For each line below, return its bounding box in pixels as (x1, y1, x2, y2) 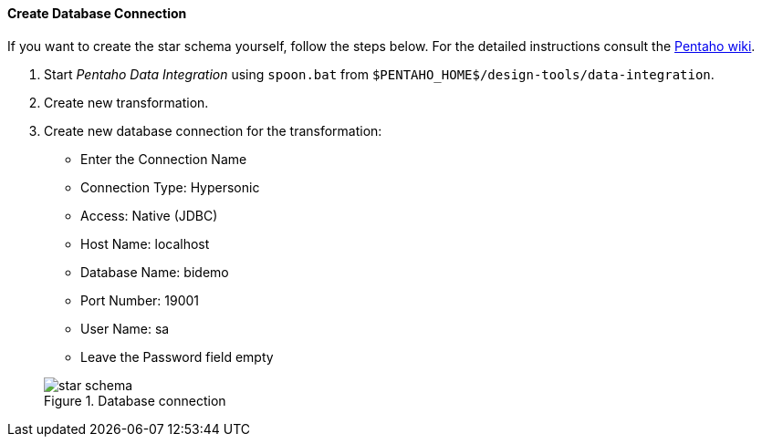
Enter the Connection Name (80, 150, 247, 167)
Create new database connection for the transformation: (44, 122, 382, 139)
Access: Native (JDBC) (80, 207, 218, 223)
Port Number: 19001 (80, 292, 200, 308)
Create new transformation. (44, 94, 209, 110)
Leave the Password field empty (80, 348, 274, 365)
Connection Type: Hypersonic (80, 179, 260, 195)
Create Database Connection (7, 5, 187, 21)
